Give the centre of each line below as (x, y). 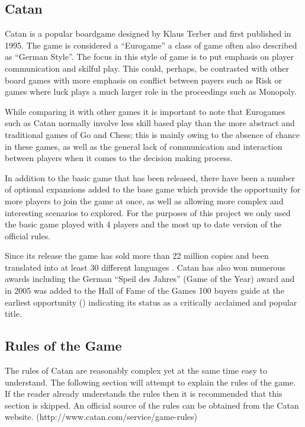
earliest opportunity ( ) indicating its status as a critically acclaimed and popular (151, 302)
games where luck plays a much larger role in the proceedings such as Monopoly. (151, 91)
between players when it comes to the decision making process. (119, 158)
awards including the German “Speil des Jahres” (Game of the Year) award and (150, 279)
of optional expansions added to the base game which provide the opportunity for (153, 189)
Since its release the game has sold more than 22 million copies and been (137, 256)
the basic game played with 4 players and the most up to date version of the (143, 224)
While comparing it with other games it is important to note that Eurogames (145, 111)
